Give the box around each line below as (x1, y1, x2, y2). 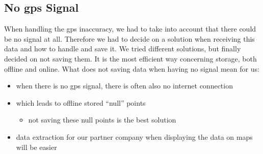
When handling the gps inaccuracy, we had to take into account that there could (4, 23, 256, 34)
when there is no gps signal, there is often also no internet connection (16, 80, 233, 91)
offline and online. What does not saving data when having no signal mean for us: (4, 63, 259, 74)
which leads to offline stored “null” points (16, 97, 146, 108)
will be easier (16, 141, 57, 152)
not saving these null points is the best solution (28, 114, 176, 125)
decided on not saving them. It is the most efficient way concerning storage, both (4, 53, 257, 64)
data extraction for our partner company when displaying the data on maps (16, 131, 253, 142)
